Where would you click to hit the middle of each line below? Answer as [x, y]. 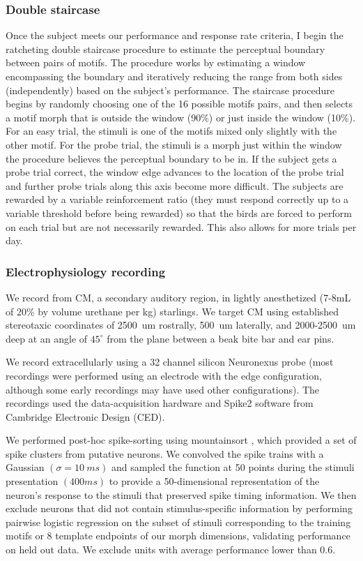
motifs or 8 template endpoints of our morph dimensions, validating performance [178, 536]
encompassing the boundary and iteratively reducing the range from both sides [174, 76]
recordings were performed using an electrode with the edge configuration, [164, 375]
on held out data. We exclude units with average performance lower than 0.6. [171, 549]
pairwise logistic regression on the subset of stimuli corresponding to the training [178, 522]
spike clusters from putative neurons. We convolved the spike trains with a [165, 453]
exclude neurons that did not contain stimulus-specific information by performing [179, 508]
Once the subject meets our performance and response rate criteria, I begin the [175, 35]
